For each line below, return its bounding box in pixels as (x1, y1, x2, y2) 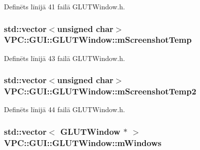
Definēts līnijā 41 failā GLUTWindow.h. (4, 1, 125, 11)
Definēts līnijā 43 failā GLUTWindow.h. (4, 53, 125, 63)
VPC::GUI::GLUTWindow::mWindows (4, 136, 162, 149)
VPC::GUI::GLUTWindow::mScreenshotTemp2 (4, 85, 197, 97)
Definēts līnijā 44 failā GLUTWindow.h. (4, 104, 125, 115)
